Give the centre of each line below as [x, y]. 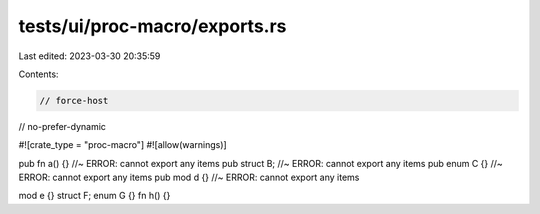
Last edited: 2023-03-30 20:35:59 [89, 56]
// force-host [74, 100]
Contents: [38, 74]
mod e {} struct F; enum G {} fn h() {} [94, 196]
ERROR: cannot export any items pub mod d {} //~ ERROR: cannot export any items [189, 177]
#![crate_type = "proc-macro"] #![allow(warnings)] [122, 145]
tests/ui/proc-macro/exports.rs [152, 26]
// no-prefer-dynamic [62, 126]
